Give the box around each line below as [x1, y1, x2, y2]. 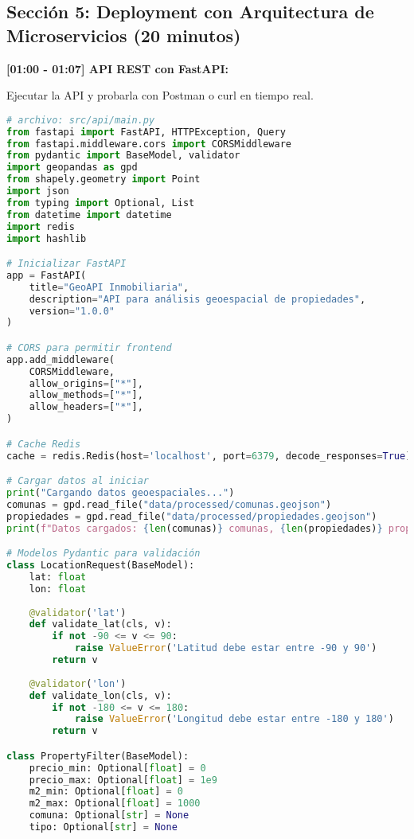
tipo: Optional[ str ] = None [29, 821, 178, 833]
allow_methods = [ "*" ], [29, 389, 143, 401]
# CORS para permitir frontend [6, 341, 172, 353]
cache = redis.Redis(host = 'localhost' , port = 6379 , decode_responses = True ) [6, 450, 412, 462]
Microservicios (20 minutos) [6, 22, 241, 47]
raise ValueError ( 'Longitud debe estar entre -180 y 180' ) [74, 713, 394, 725]
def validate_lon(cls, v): [29, 689, 172, 701]
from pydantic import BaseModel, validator [6, 150, 240, 162]
